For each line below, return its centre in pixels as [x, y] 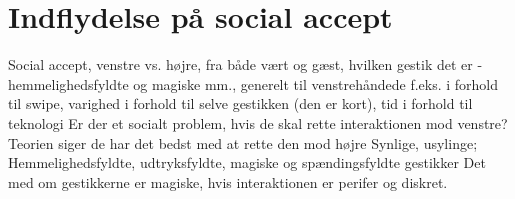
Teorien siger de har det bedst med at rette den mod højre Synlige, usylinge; [243, 142]
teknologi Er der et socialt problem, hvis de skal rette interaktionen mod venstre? [258, 122]
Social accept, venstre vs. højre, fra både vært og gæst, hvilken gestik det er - [245, 64]
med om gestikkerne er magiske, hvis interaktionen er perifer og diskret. [228, 181]
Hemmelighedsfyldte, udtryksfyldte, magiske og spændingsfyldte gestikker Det [247, 162]
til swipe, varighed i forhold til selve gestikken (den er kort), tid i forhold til [240, 103]
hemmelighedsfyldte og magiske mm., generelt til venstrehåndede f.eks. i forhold [253, 83]
